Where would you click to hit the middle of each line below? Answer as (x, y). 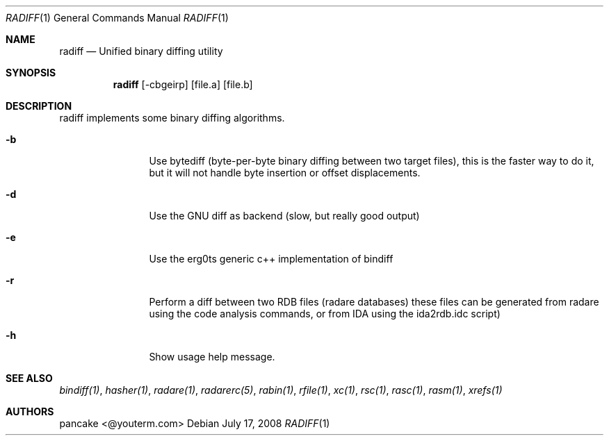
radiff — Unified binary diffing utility (141, 51)
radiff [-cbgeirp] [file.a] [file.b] (183, 84)
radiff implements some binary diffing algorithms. (172, 118)
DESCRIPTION (39, 106)
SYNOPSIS (31, 73)
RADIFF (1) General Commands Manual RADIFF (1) (117, 18)
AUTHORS (30, 411)
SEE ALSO (29, 378)
